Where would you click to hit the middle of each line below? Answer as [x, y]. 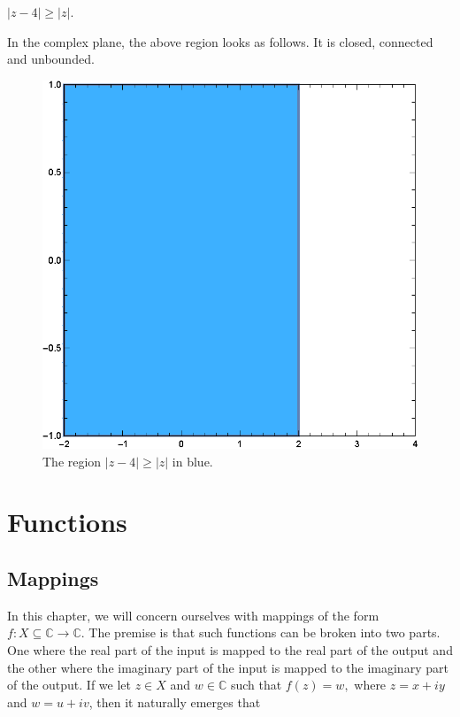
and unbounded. [51, 59]
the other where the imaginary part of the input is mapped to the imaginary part [228, 667]
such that [256, 685]
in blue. [192, 461]
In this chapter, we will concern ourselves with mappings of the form [193, 615]
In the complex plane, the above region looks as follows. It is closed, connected [220, 41]
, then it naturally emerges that [175, 702]
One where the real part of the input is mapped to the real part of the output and [230, 650]
